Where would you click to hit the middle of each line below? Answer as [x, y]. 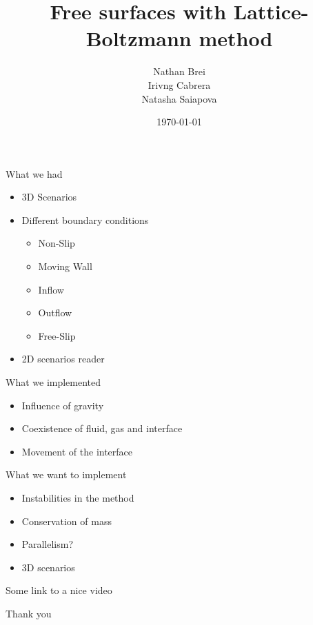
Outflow [55, 312]
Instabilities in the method [78, 498]
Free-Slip [57, 335]
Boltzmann [139, 38]
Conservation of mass [67, 521]
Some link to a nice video [59, 590]
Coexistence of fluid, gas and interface [102, 428]
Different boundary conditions [85, 219]
